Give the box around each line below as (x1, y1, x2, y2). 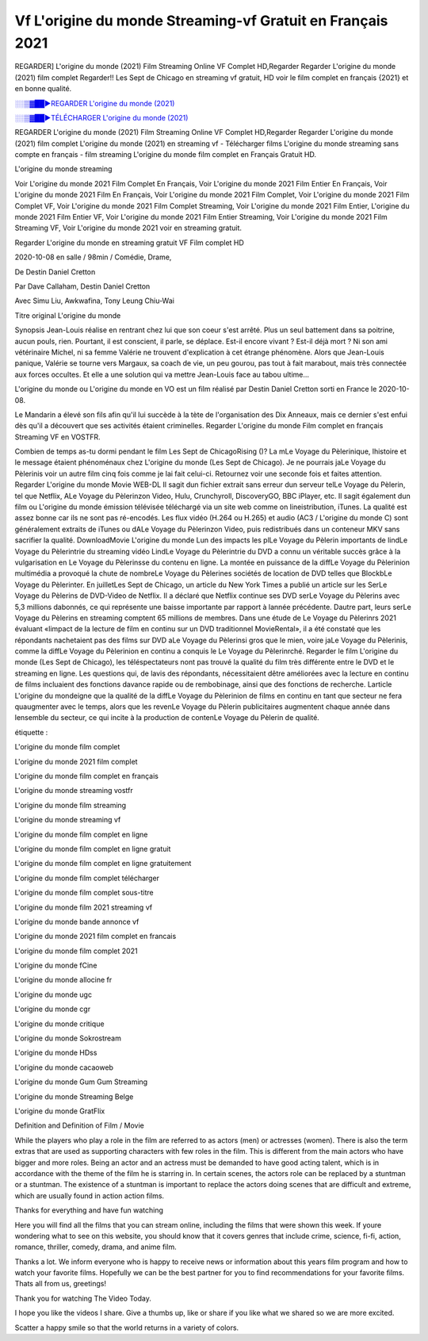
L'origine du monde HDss (14, 1048, 97, 1058)
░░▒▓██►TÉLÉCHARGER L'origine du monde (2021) (14, 113, 189, 122)
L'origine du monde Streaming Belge (14, 1091, 134, 1102)
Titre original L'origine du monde (14, 310, 121, 320)
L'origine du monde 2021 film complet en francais (14, 932, 177, 941)
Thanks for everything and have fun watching (14, 1205, 164, 1215)
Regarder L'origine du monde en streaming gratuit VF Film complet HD (14, 238, 245, 247)
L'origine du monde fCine (14, 960, 97, 971)
